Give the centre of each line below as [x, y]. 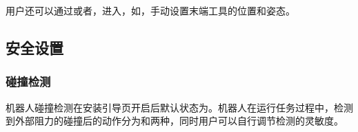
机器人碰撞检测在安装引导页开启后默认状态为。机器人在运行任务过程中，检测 [179, 107]
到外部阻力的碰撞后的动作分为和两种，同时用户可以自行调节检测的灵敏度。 [175, 121]
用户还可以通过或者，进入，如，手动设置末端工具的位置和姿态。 [150, 10]
